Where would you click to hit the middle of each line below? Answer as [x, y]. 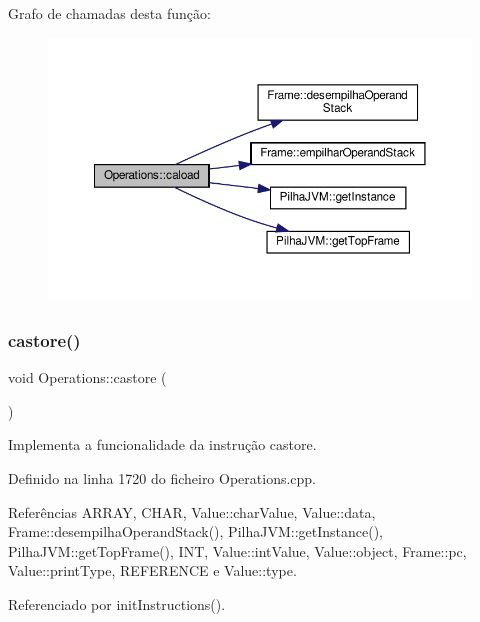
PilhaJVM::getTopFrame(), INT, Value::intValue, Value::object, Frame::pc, [237, 550]
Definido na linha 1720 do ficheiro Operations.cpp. [162, 477]
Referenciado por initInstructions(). [117, 603]
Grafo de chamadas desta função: [109, 13]
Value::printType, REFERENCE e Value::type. [152, 570]
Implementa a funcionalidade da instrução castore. [162, 444]
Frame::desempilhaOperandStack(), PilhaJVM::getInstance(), [195, 531]
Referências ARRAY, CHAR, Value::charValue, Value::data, [192, 511]
